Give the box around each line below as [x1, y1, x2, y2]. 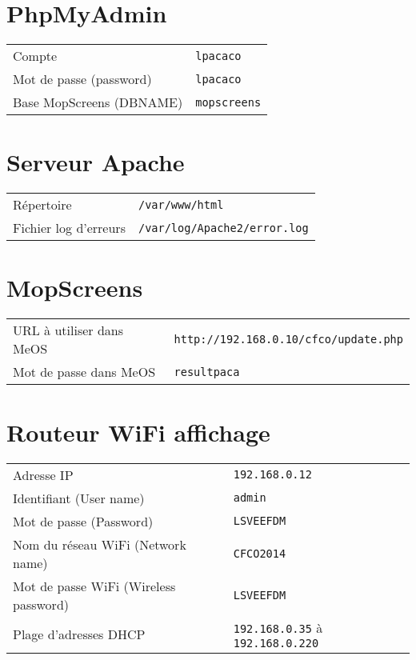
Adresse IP [13, 465, 74, 484]
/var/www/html [138, 198, 224, 211]
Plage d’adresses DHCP [13, 624, 146, 643]
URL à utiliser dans [13, 321, 124, 340]
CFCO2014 [233, 546, 286, 560]
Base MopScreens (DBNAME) [13, 93, 183, 112]
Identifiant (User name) [13, 488, 145, 507]
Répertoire [13, 195, 72, 214]
